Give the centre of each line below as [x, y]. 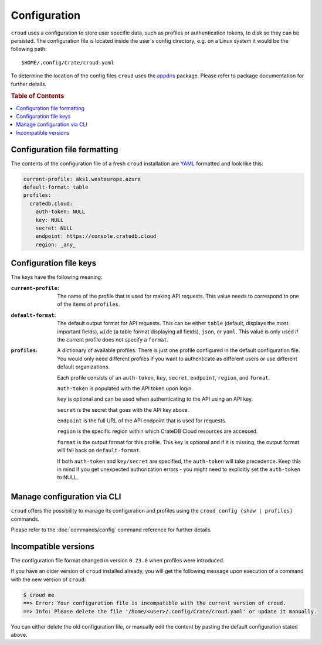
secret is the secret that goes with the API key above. [123, 409]
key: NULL [50, 220]
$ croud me [39, 595]
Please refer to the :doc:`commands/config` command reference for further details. [111, 530]
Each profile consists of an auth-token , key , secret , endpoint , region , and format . [164, 377]
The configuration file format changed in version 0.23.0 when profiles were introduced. [118, 561]
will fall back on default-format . [99, 451]
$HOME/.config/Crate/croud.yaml [68, 62]
